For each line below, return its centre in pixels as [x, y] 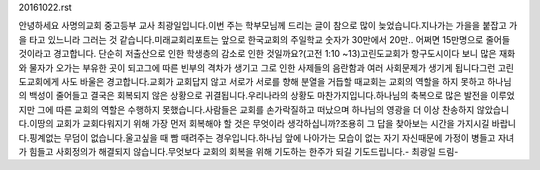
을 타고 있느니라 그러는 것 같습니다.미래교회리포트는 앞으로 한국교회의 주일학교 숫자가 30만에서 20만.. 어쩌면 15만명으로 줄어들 [264, 39]
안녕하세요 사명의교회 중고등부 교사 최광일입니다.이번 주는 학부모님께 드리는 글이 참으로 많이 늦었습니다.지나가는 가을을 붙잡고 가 [268, 26]
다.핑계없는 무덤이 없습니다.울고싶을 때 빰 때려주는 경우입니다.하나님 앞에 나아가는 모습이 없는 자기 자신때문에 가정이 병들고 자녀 [266, 137]
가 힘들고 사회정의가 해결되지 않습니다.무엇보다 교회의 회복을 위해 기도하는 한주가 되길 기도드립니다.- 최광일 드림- [238, 151]
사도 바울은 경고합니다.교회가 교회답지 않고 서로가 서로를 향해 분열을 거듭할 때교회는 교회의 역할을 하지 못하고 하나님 [286, 81]
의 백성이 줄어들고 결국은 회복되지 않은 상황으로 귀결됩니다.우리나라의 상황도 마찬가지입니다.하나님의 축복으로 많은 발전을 [253, 96]
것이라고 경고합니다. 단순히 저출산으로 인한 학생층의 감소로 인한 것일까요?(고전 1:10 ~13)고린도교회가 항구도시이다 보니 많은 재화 [267, 54]
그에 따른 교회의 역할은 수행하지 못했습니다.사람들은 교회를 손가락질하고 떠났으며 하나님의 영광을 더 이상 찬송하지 [255, 109]
